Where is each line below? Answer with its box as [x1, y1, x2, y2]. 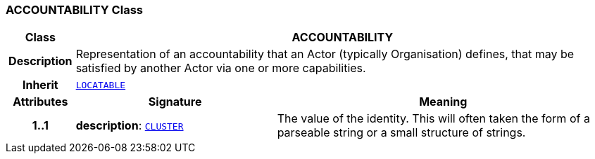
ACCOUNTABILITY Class [6, 3, 143, 17]
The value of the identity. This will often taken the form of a [277, 111, 590, 126]
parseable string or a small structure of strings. [277, 125, 526, 140]
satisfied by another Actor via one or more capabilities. [75, 61, 366, 76]
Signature [148, 95, 202, 109]
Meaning [419, 95, 468, 109]
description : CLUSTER [75, 118, 184, 133]
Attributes [13, 95, 68, 109]
